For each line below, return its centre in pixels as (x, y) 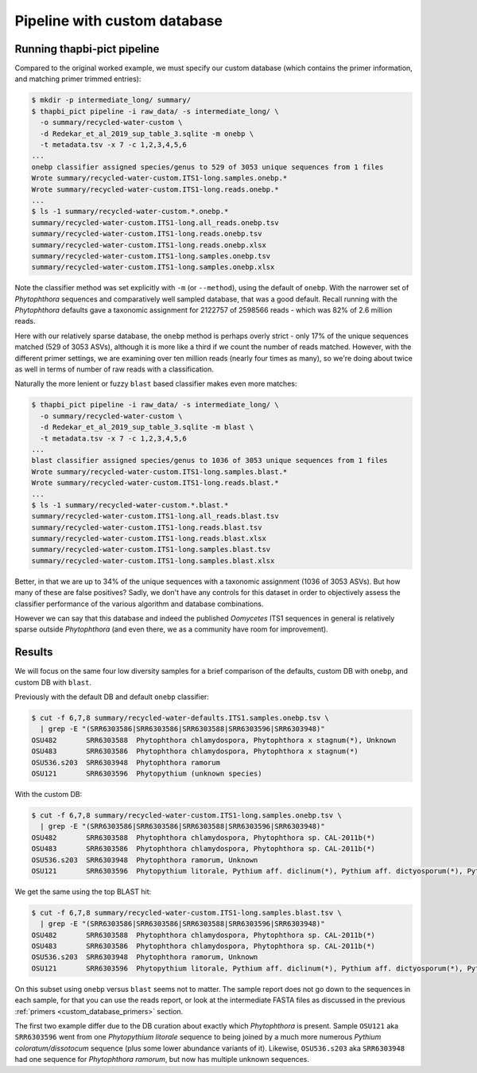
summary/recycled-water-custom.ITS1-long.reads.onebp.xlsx (149, 245)
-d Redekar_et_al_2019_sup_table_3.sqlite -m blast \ (147, 427)
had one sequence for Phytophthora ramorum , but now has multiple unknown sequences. (162, 1059)
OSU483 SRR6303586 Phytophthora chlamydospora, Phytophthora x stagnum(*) (195, 751)
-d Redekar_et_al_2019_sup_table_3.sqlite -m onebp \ (147, 134)
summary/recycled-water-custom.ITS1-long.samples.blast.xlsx (153, 560)
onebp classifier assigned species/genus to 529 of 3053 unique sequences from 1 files (207, 167)
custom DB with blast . (53, 682)
